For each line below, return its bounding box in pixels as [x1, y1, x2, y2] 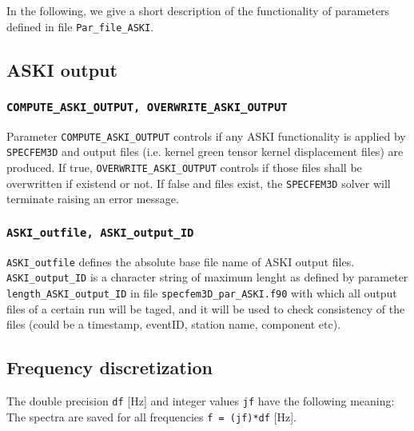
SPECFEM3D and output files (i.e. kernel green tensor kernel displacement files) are [6, 143, 404, 160]
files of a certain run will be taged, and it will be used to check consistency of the [6, 300, 405, 317]
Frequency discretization [6, 355, 213, 380]
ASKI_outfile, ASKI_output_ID [6, 225, 194, 239]
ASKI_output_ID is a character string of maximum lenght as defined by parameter [6, 269, 408, 285]
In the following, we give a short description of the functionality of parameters [6, 2, 390, 18]
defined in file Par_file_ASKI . [6, 18, 154, 34]
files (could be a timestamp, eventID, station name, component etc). [6, 316, 341, 333]
